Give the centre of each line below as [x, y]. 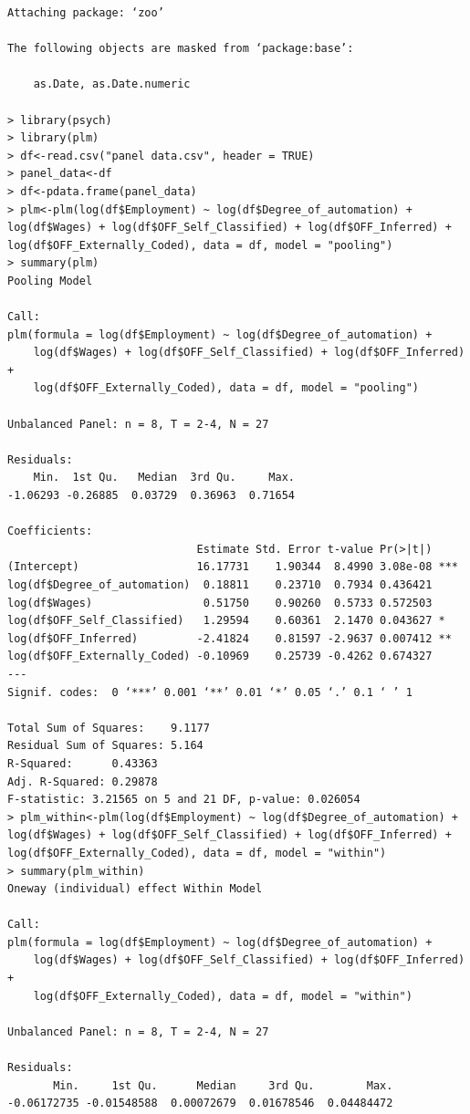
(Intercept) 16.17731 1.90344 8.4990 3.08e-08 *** [233, 567]
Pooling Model [50, 281]
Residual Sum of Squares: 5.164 [105, 746]
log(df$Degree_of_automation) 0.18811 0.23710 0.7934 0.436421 [220, 585]
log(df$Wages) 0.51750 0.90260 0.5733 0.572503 [220, 603]
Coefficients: [50, 531]
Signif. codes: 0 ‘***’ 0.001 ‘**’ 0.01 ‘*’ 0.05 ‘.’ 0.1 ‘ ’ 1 [210, 692]
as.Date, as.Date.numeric [112, 84]
